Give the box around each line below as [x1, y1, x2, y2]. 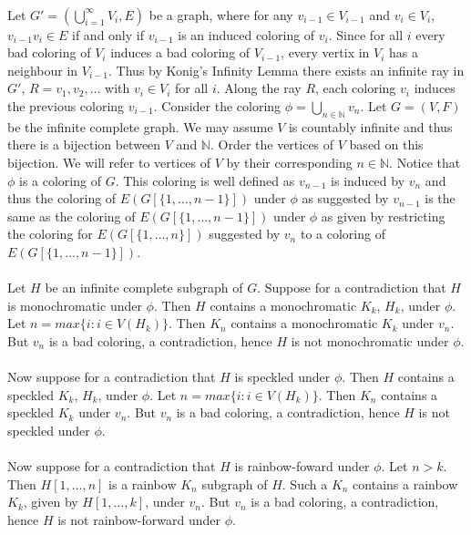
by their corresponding [226, 152, 353, 171]
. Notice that [389, 152, 461, 171]
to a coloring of [300, 224, 385, 243]
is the [425, 189, 456, 208]
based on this [349, 135, 424, 154]
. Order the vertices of [210, 135, 334, 154]
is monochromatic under [7, 295, 142, 314]
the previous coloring [7, 96, 125, 115]
